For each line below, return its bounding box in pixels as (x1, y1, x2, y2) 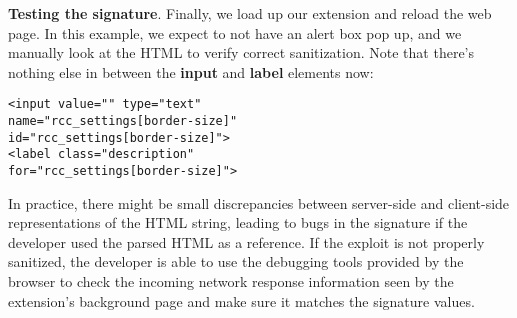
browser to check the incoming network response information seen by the (8, 271, 454, 292)
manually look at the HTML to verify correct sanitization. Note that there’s (8, 42, 475, 63)
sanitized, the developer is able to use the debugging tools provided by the (8, 251, 464, 272)
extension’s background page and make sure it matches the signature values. (8, 290, 475, 311)
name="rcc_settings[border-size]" (8, 114, 238, 129)
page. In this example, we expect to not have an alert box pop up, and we (8, 22, 462, 43)
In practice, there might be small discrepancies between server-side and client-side (8, 192, 510, 213)
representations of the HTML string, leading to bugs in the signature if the (8, 212, 468, 233)
